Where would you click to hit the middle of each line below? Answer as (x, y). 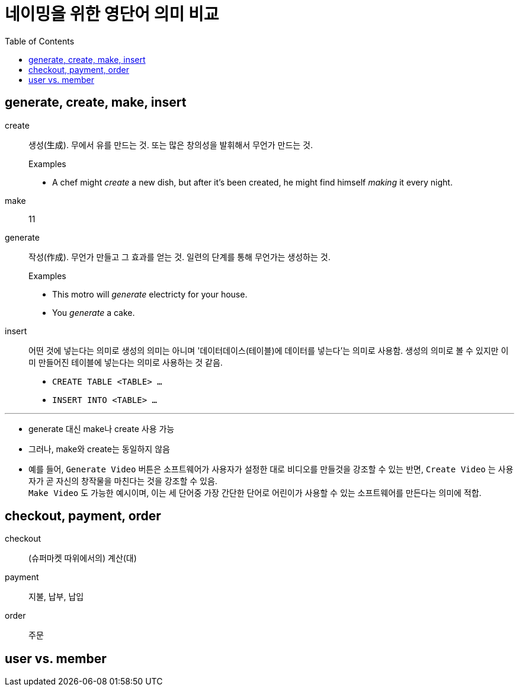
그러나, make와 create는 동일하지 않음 (99, 449)
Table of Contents (40, 41)
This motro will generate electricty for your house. (150, 294)
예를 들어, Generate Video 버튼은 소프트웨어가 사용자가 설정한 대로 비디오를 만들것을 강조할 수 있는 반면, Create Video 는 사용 (271, 469)
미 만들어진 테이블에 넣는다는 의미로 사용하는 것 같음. (126, 362)
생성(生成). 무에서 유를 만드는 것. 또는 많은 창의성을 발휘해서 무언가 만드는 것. (171, 145)
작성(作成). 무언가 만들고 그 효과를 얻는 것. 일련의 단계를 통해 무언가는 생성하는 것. (180, 257)
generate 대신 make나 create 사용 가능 (102, 428)
